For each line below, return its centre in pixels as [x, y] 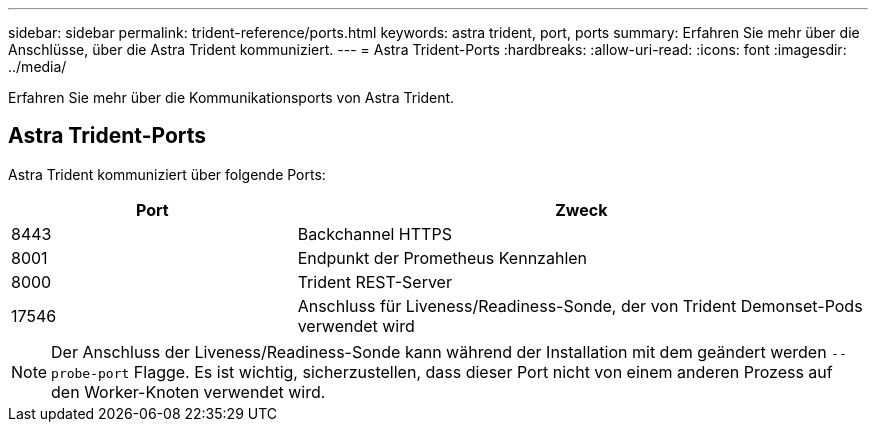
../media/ [37, 66]
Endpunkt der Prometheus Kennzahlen [442, 257]
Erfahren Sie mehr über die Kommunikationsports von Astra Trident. [231, 97]
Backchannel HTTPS [374, 233]
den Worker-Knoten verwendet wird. [188, 391]
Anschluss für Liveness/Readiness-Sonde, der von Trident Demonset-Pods [580, 305]
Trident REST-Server [374, 281]
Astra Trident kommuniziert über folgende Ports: [167, 174]
